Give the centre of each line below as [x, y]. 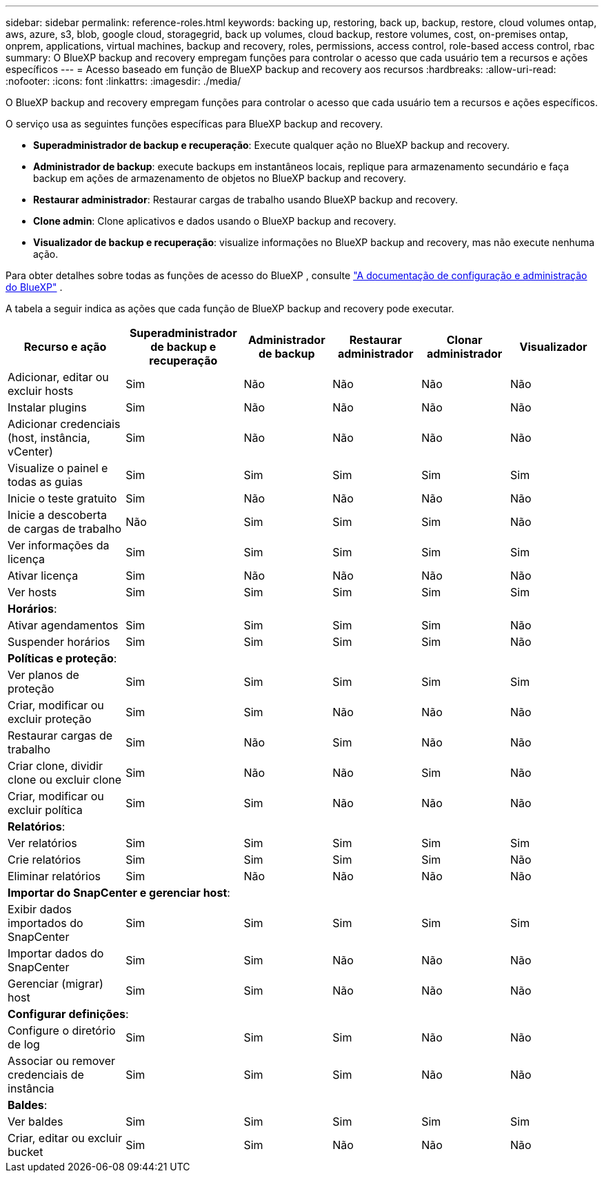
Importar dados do [56, 953]
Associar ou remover [62, 1061]
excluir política [45, 810]
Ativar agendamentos [63, 625]
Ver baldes [36, 1121]
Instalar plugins [47, 407]
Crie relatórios [44, 860]
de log [24, 1044]
